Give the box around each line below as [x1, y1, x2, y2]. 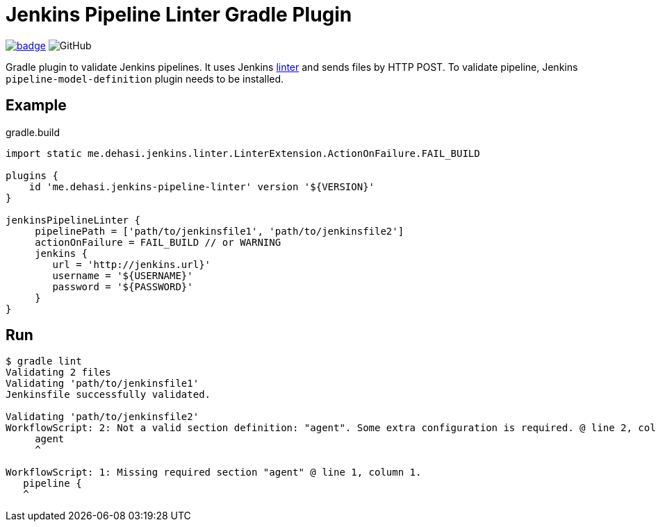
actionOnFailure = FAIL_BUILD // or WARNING [35, 236, 281, 248]
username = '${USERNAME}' [52, 269, 193, 281]
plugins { [6, 169, 58, 181]
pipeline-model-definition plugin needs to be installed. [6, 72, 284, 85]
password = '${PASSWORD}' [52, 281, 193, 292]
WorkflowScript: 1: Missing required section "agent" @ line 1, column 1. [6, 467, 422, 478]
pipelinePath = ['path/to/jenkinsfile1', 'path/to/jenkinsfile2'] [35, 225, 404, 237]
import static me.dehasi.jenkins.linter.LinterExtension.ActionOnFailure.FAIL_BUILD [6, 147, 480, 159]
